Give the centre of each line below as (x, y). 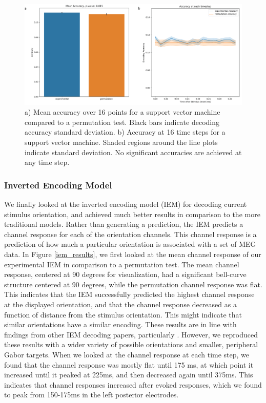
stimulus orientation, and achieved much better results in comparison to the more (132, 214)
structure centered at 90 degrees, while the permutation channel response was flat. (133, 284)
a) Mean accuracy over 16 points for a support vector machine (122, 112)
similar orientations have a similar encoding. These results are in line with (120, 324)
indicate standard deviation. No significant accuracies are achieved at (133, 152)
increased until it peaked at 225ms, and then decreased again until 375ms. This (129, 375)
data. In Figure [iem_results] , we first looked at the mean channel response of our (133, 254)
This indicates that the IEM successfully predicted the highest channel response (129, 294)
